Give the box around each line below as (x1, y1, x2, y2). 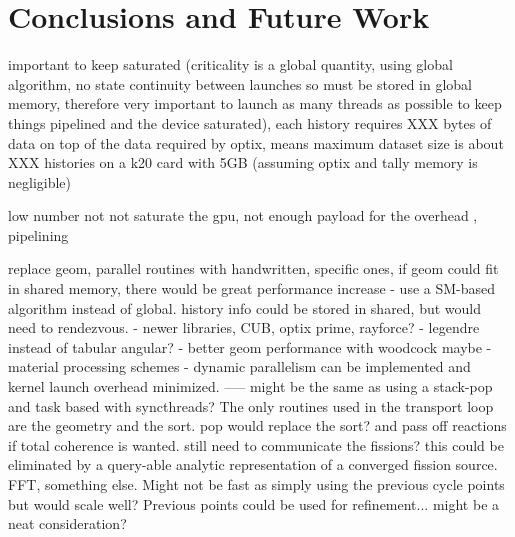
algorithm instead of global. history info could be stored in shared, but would (8, 297, 482, 318)
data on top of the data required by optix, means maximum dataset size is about (8, 132, 504, 153)
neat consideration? (8, 513, 127, 534)
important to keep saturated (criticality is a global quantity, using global (8, 54, 453, 75)
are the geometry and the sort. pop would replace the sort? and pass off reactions (8, 415, 507, 436)
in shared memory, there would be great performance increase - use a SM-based (8, 278, 496, 299)
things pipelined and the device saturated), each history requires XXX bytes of (8, 112, 492, 133)
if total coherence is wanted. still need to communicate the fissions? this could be (8, 434, 504, 455)
